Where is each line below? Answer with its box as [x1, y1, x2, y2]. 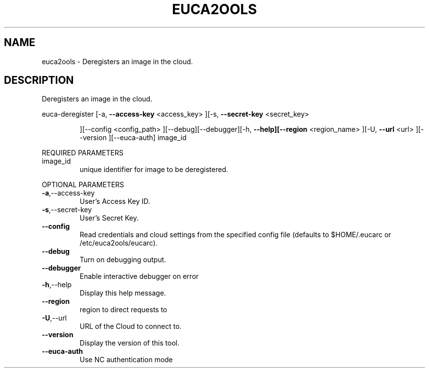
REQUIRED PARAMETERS [42, 149, 123, 157]
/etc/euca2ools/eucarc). [79, 239, 158, 248]
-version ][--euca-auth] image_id [79, 133, 187, 142]
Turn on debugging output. [79, 255, 167, 264]
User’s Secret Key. [79, 214, 139, 223]
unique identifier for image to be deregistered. [79, 165, 228, 174]
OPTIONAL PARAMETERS [42, 180, 124, 189]
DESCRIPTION [4, 74, 74, 87]
